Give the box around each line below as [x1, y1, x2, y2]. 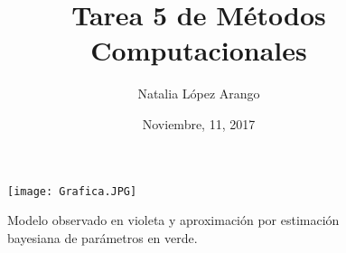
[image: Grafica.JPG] [7, 184, 137, 198]
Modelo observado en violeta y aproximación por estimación [7, 211, 340, 230]
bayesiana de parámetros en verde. [7, 228, 198, 247]
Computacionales [90, 32, 307, 69]
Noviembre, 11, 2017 [142, 114, 256, 133]
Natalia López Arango [137, 84, 260, 103]
